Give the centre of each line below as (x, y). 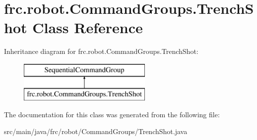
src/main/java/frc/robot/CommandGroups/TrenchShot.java (96, 131)
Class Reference (88, 27)
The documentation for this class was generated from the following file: (112, 115)
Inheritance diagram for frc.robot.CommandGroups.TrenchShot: (101, 51)
